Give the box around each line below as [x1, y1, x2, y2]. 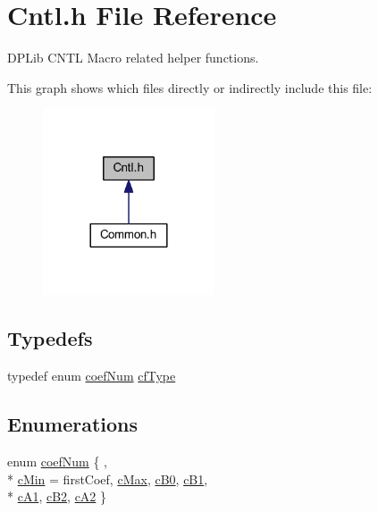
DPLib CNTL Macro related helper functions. [7, 48, 259, 67]
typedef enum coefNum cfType [7, 366, 176, 385]
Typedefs [7, 324, 93, 352]
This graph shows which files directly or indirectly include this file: [7, 78, 373, 97]
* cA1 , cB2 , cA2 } [7, 487, 107, 506]
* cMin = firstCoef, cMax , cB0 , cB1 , [7, 469, 208, 488]
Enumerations [7, 410, 139, 438]
